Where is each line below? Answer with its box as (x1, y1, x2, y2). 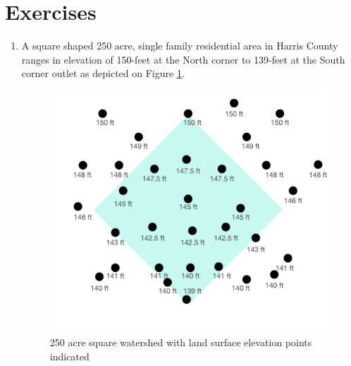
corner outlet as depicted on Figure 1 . (21, 66, 185, 81)
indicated (49, 348, 90, 363)
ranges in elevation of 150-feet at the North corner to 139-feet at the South (21, 52, 345, 66)
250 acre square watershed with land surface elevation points (49, 335, 312, 350)
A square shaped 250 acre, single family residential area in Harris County (21, 38, 338, 53)
